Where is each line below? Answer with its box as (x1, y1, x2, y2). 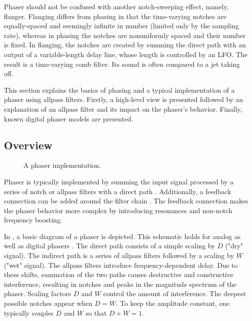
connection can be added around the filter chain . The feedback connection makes (4, 196, 248, 206)
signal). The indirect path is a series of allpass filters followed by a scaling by (4, 250, 234, 261)
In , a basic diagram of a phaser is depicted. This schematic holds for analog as (4, 231, 241, 241)
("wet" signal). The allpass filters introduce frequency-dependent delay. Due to (4, 260, 238, 270)
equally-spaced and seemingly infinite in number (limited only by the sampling (4, 20, 239, 31)
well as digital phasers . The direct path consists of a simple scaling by (4, 241, 215, 251)
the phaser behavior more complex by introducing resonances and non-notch (4, 205, 232, 215)
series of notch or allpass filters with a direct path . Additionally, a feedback (4, 186, 231, 196)
